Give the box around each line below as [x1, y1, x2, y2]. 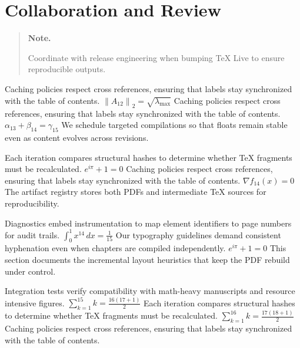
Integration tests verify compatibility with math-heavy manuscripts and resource [5, 285, 295, 297]
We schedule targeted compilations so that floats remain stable [61, 119, 288, 131]
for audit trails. [5, 228, 60, 241]
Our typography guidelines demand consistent [115, 228, 281, 241]
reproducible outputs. [28, 63, 106, 75]
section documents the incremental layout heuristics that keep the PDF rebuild [5, 254, 290, 265]
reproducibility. [5, 197, 59, 209]
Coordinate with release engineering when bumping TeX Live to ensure [28, 51, 285, 63]
